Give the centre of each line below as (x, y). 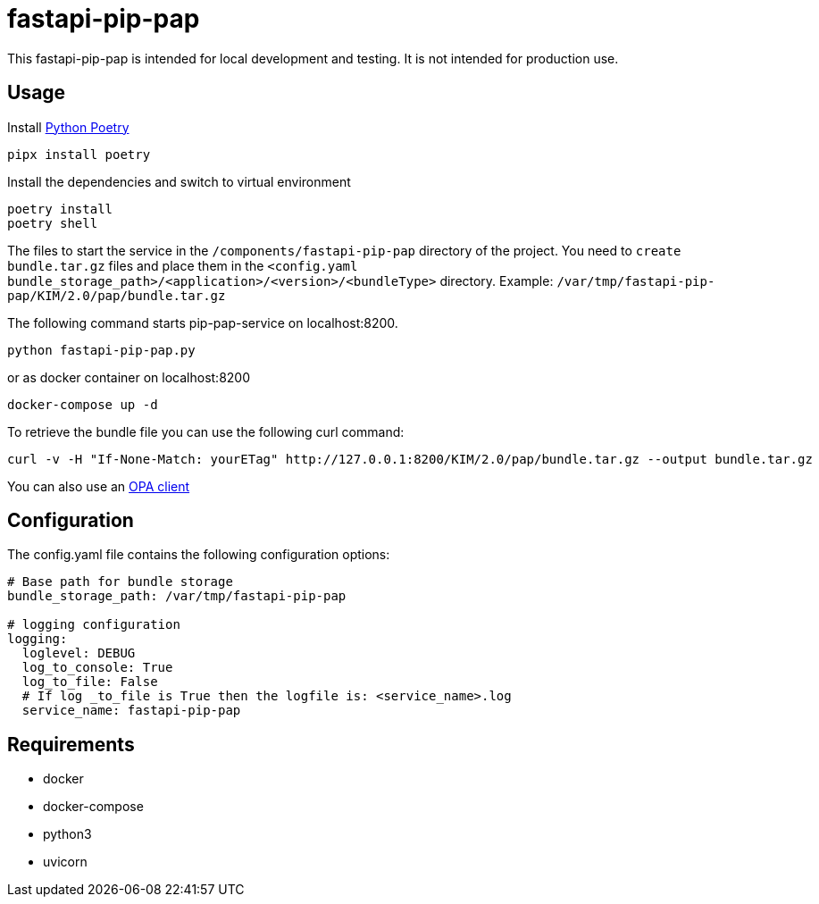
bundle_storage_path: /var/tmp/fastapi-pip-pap (177, 596)
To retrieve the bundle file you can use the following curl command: (206, 431)
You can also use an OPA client (99, 486)
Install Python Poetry (68, 127)
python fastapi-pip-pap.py (101, 350)
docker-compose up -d (83, 404)
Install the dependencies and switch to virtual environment (179, 181)
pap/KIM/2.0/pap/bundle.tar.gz (117, 295)
